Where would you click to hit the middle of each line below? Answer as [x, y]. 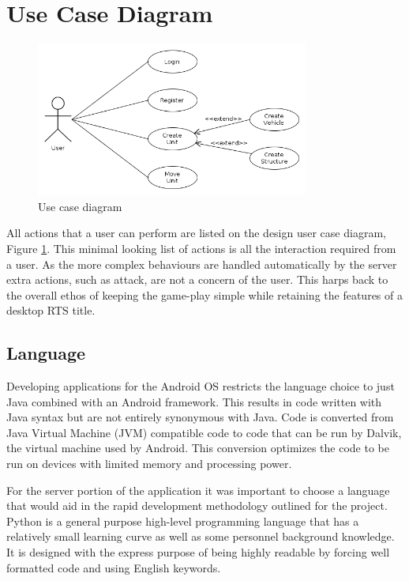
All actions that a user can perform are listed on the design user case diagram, [196, 233]
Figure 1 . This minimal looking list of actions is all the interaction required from [201, 248]
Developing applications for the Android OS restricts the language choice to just [201, 386]
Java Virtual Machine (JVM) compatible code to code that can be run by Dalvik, [204, 432]
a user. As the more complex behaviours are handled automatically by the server [202, 264]
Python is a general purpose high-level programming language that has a [183, 521]
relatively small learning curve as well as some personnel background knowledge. [201, 536]
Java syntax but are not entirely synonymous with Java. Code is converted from [200, 417]
